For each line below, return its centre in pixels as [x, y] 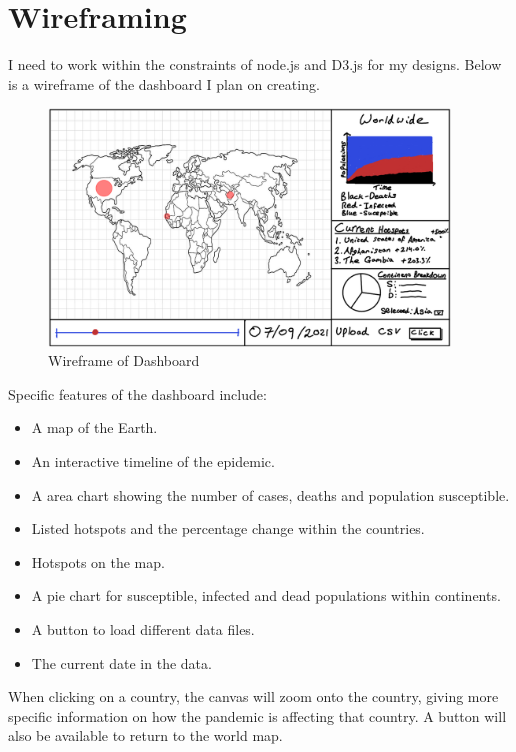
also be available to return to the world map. [145, 735]
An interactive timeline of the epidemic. [153, 461]
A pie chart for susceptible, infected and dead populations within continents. [266, 595]
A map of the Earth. [94, 427]
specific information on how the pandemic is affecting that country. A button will [257, 715]
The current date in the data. [121, 662]
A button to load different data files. [143, 629]
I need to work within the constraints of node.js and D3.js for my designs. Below [255, 64]
